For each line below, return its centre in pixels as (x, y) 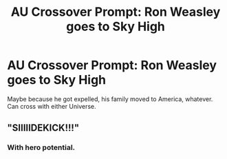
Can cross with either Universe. (52, 106)
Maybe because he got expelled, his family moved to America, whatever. (110, 99)
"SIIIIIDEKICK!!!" (43, 128)
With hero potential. (41, 147)
